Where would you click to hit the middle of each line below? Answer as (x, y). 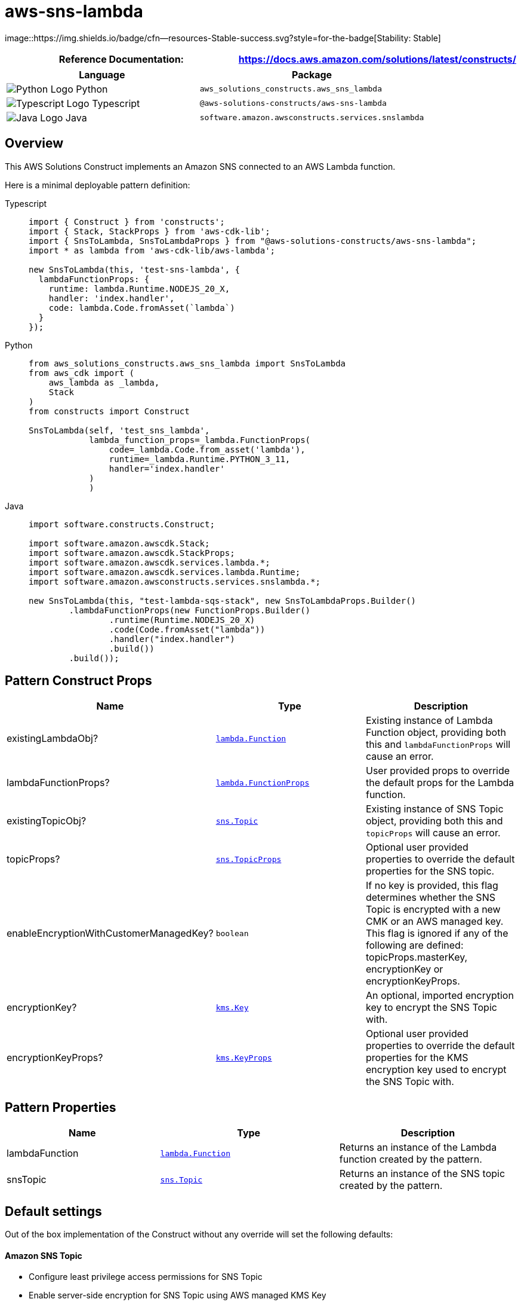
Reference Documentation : (121, 59)
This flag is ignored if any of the (437, 933)
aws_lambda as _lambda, (104, 382)
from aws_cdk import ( (82, 373)
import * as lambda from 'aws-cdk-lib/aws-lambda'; (152, 250)
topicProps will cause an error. (433, 833)
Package (312, 74)
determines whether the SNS (430, 898)
